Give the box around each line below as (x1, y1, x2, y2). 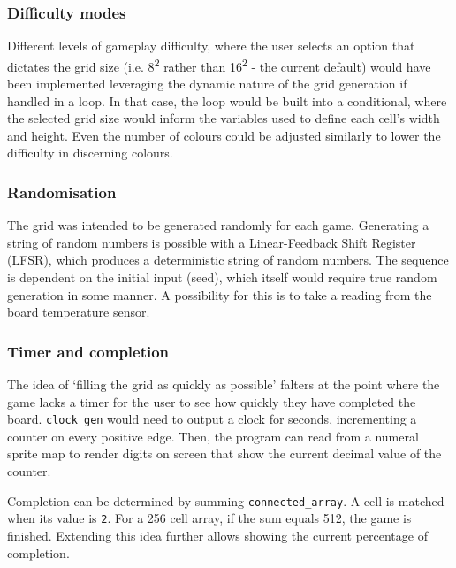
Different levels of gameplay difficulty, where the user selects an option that (7, 36, 415, 55)
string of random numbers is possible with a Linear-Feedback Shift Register (7, 233, 416, 251)
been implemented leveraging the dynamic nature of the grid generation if (7, 74, 407, 93)
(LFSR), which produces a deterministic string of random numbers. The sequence (7, 250, 449, 269)
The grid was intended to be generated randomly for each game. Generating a (7, 216, 429, 234)
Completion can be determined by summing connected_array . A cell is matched (7, 491, 445, 510)
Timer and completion (7, 340, 170, 362)
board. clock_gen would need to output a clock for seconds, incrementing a (7, 410, 417, 428)
